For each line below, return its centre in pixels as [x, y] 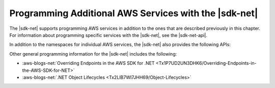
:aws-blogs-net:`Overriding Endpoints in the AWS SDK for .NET [88, 63]
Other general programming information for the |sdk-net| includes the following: [93, 54]
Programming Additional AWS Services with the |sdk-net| [134, 13]
